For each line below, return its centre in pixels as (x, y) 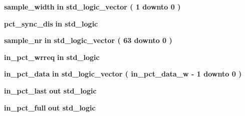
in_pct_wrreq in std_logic (52, 57)
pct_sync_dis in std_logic (51, 23)
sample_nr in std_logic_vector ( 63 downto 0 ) (88, 40)
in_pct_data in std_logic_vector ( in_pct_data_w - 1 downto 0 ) (123, 74)
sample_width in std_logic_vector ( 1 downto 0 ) (92, 6)
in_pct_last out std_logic (50, 90)
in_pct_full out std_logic (50, 107)
